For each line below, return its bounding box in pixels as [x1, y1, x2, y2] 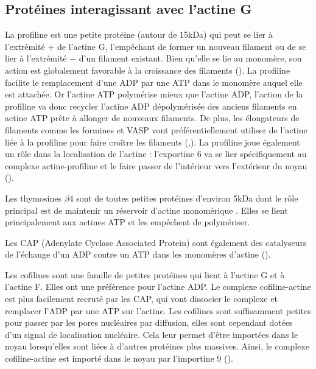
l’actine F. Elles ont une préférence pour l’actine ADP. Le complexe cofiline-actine [5, 280, 311, 293]
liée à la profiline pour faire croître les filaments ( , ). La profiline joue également [5, 135, 300, 148]
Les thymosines [5, 191, 61, 204]
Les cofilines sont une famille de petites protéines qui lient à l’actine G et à [5, 268, 285, 281]
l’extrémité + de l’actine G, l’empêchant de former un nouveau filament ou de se [5, 40, 306, 52]
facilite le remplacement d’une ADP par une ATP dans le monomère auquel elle [5, 76, 303, 88]
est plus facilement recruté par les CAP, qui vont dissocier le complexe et [5, 292, 278, 305]
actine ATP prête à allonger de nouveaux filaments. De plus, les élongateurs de [5, 111, 300, 124]
